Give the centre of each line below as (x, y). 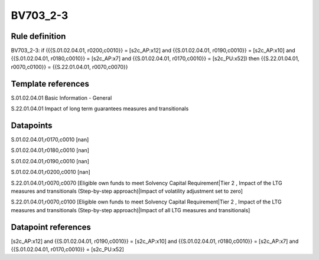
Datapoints (32, 125)
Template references (50, 83)
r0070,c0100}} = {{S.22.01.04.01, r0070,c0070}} (69, 67)
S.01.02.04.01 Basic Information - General (61, 98)
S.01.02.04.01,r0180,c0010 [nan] (50, 150)
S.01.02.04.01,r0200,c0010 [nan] (51, 172)
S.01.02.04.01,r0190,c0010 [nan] (50, 161)
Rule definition (38, 36)
